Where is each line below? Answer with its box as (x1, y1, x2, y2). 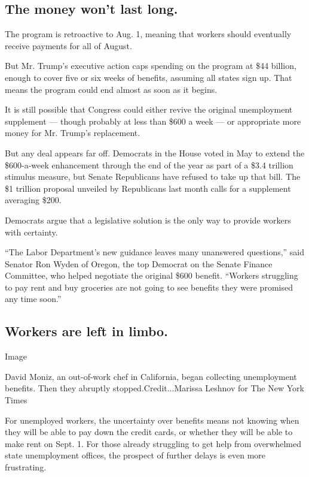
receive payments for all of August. (5, 39, 132, 52)
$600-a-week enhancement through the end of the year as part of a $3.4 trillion (5, 158, 293, 171)
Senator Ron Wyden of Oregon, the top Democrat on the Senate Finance (5, 257, 273, 270)
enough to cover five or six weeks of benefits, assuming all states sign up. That (5, 71, 292, 83)
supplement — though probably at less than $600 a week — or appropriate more (5, 114, 301, 127)
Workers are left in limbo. (5, 322, 168, 340)
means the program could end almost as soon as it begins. (5, 83, 218, 95)
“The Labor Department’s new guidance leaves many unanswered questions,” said (5, 246, 305, 258)
